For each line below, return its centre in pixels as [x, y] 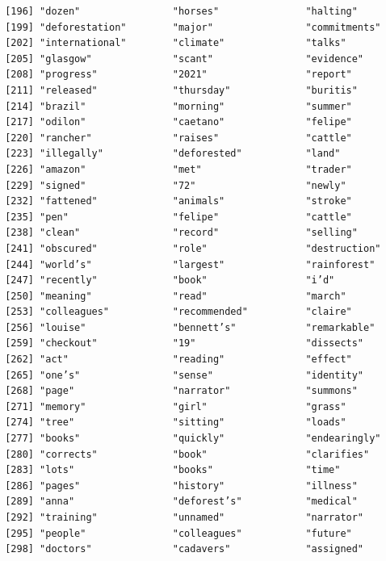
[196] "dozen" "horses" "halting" [181, 11]
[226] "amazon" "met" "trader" [178, 169]
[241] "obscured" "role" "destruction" [193, 248]
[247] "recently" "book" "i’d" [170, 280]
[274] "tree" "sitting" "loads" [176, 423]
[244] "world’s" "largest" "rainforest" [190, 264]
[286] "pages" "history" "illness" [181, 486]
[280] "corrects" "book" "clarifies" [187, 454]
